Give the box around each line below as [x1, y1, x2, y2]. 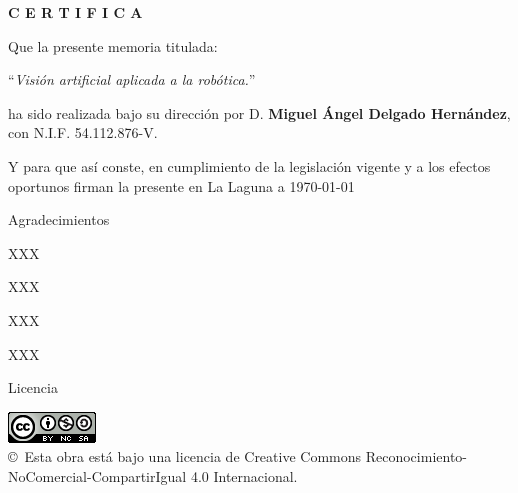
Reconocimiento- [365, 446, 467, 467]
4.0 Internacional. [190, 465, 298, 486]
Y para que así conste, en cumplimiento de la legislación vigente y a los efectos [8, 155, 491, 176]
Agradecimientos [8, 209, 110, 230]
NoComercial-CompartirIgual [8, 465, 187, 486]
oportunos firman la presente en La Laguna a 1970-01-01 [8, 175, 355, 196]
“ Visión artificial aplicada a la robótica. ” [8, 69, 256, 90]
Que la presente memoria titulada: [8, 35, 218, 56]
